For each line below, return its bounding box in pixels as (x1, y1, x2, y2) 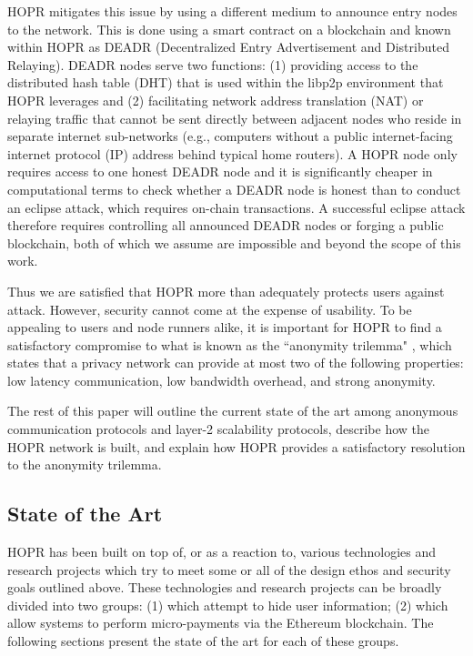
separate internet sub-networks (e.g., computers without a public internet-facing (7, 126, 453, 146)
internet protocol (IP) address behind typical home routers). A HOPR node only (7, 144, 458, 163)
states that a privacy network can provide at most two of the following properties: (7, 353, 464, 372)
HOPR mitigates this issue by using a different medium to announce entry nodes (7, 2, 458, 20)
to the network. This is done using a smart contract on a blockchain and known (7, 19, 451, 38)
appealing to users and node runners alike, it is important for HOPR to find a (7, 318, 442, 337)
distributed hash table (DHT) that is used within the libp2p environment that (7, 73, 444, 92)
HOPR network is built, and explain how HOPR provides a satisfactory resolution (7, 437, 466, 456)
